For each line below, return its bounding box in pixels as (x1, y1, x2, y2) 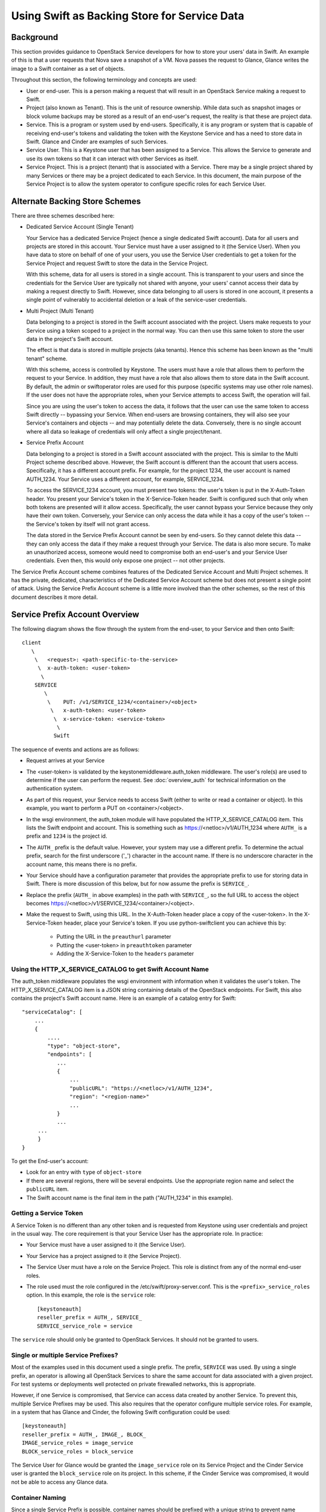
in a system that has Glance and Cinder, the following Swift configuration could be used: (11, 1409, 231, 1416)
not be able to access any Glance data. (11, 1478, 109, 1485)
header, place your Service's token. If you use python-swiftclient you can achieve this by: (63, 919, 287, 927)
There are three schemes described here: (11, 212, 115, 219)
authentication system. (26, 785, 83, 792)
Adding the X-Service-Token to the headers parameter (56, 950, 194, 957)
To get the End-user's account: (11, 1157, 89, 1164)
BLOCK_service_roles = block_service (22, 1448, 134, 1455)
